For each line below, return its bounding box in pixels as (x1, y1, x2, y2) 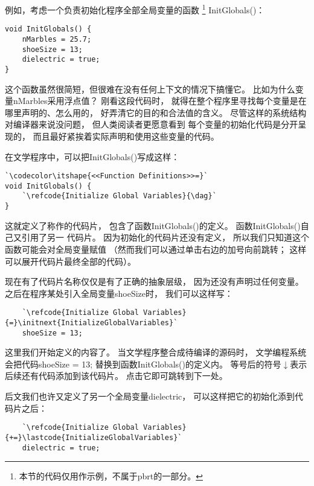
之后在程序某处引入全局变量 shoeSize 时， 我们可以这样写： (5, 287, 233, 299)
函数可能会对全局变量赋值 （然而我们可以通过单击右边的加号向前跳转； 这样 (5, 242, 307, 255)
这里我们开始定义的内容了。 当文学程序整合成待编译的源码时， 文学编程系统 (5, 346, 307, 358)
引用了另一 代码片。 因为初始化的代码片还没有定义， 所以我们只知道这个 (21, 231, 309, 244)
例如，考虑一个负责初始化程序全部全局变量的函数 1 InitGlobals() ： (5, 2, 265, 16)
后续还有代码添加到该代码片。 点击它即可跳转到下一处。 (5, 369, 228, 382)
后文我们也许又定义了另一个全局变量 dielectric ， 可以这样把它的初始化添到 (5, 390, 295, 403)
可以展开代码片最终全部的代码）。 (5, 254, 136, 267)
